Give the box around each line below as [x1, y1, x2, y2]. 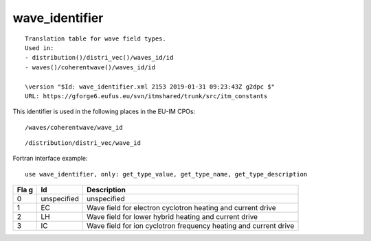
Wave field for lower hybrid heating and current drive [87, 212, 258, 222]
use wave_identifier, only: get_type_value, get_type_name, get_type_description [25, 170, 308, 178]
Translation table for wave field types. [25, 34, 166, 43]
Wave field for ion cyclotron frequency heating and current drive [87, 221, 295, 231]
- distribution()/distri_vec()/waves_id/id [25, 54, 174, 62]
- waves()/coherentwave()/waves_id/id [25, 63, 156, 71]
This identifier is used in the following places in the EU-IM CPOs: [12, 107, 196, 116]
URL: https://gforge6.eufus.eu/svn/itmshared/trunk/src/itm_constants [25, 92, 268, 100]
